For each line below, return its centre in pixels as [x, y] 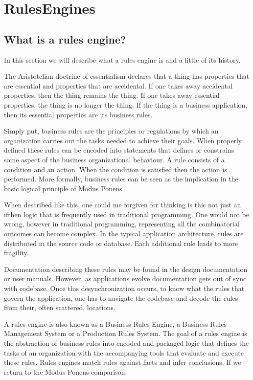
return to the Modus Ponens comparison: [66, 371]
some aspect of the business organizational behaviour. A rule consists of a [114, 159]
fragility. [16, 253]
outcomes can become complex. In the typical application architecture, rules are [124, 234]
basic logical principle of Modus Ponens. [64, 188]
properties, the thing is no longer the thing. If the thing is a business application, [126, 104]
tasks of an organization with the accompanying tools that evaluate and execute [124, 352]
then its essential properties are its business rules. [78, 114]
